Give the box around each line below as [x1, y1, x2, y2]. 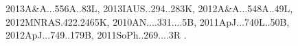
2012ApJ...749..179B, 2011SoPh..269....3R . [5, 28, 187, 42]
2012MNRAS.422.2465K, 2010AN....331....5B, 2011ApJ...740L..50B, [5, 14, 290, 28]
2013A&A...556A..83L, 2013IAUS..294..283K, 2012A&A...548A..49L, [5, 1, 293, 15]
